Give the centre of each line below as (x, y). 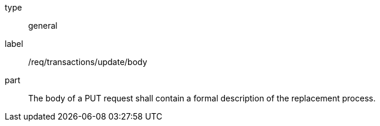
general (43, 25)
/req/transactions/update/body (88, 62)
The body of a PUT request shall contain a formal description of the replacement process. (202, 98)
